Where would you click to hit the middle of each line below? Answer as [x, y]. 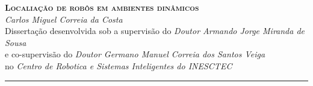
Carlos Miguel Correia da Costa [64, 19]
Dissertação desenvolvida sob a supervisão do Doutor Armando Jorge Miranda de [155, 31]
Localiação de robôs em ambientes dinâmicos [102, 7]
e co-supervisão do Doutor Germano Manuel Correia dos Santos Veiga [135, 54]
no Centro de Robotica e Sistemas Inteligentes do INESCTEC [119, 65]
